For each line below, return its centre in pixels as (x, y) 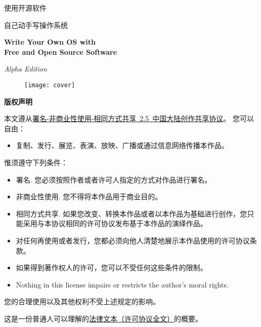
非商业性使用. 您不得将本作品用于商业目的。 (89, 196)
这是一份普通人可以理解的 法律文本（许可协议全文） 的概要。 (103, 318)
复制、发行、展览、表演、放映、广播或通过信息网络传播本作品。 (122, 145)
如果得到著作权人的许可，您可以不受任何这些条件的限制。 (112, 267)
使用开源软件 (25, 8)
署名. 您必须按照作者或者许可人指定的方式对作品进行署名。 (114, 179)
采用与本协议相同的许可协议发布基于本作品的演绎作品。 (115, 223)
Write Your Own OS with (50, 42)
